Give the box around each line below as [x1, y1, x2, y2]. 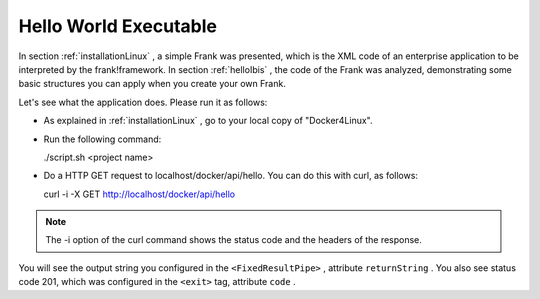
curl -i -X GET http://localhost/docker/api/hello [43, 188, 235, 200]
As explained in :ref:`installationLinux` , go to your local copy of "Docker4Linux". [43, 115, 374, 127]
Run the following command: [43, 133, 162, 145]
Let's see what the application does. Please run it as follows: [18, 96, 268, 108]
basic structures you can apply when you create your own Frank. [18, 78, 287, 90]
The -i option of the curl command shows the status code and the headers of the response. [45, 234, 422, 246]
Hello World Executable [18, 15, 217, 37]
